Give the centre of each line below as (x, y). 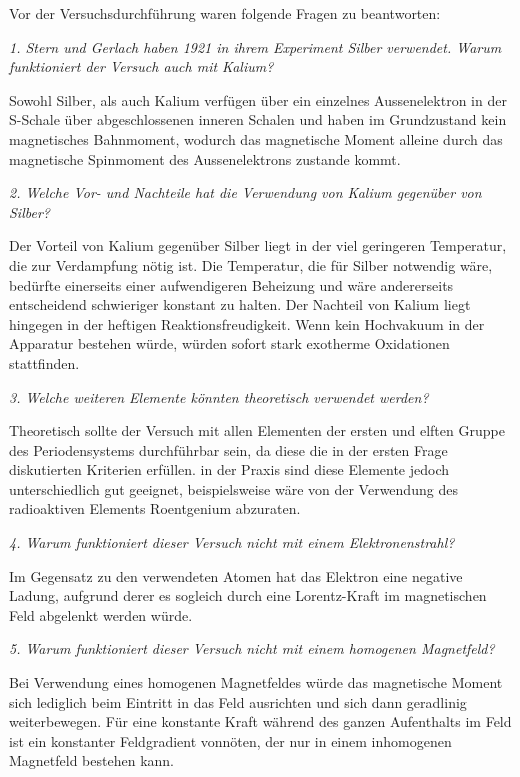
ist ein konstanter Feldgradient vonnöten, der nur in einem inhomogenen (230, 740)
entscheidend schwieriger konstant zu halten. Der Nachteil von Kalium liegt (240, 304)
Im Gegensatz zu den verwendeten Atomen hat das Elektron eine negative (236, 575)
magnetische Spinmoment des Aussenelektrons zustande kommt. (205, 158)
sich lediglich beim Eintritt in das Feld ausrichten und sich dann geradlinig (238, 701)
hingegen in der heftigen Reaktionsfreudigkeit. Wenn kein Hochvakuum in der (247, 323)
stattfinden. (44, 362)
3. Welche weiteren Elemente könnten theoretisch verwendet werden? (219, 396)
